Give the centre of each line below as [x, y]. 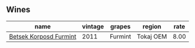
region [152, 26]
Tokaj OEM [152, 36]
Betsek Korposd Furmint [43, 36]
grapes [121, 26]
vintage [93, 26]
